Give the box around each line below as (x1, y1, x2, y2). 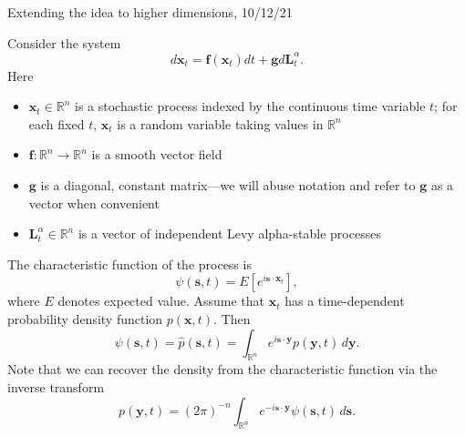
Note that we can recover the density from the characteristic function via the (7, 360, 438, 379)
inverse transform (7, 378, 105, 397)
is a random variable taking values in (117, 114, 324, 133)
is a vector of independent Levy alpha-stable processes (77, 224, 381, 243)
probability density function (7, 309, 163, 329)
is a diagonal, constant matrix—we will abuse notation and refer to (40, 176, 416, 195)
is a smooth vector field (91, 145, 222, 164)
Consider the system (7, 33, 121, 52)
